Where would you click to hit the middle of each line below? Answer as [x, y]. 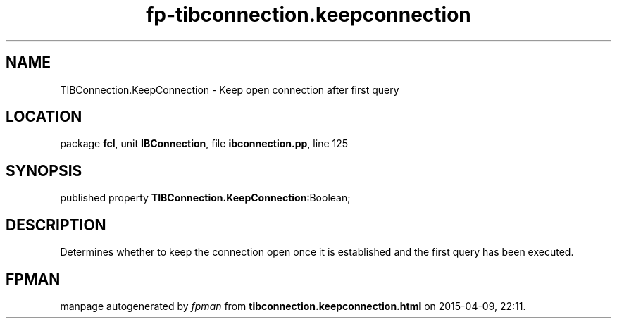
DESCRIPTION [56, 225]
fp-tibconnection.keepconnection [308, 15]
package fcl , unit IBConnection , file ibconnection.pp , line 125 [204, 144]
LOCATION [44, 117]
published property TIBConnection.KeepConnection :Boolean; [205, 198]
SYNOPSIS [44, 170]
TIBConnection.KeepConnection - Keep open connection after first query [230, 89]
